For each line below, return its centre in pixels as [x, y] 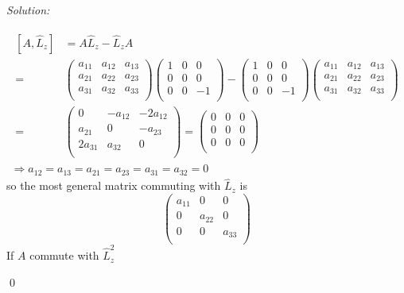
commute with [64, 255]
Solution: [28, 10]
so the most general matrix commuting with [114, 185]
